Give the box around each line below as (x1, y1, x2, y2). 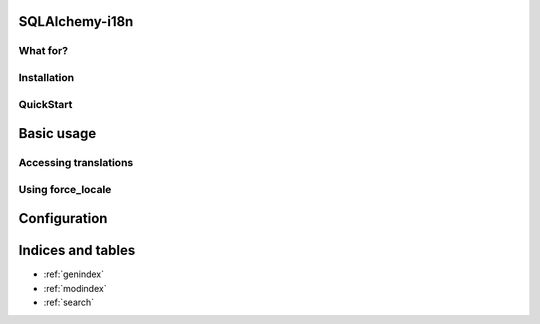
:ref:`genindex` (43, 268, 105, 280)
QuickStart (18, 97, 73, 111)
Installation (18, 70, 75, 84)
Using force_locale (18, 182, 112, 196)
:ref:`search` (43, 296, 95, 309)
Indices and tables (18, 242, 136, 259)
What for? (18, 44, 69, 58)
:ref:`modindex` (43, 282, 107, 294)
